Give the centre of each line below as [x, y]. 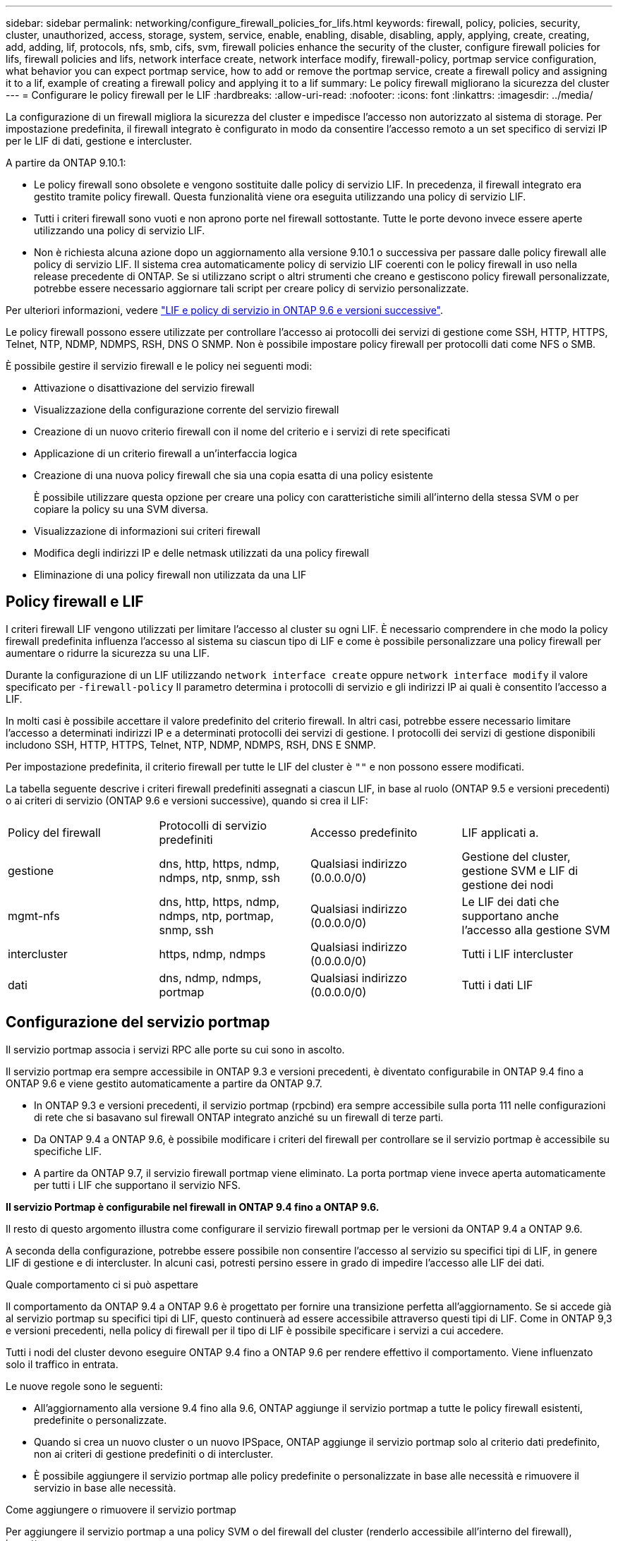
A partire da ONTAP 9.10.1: [66, 163]
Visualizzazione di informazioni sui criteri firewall [147, 531]
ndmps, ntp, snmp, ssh [219, 877]
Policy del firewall [54, 832]
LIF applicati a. [500, 832]
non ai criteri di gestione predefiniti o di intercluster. [154, 1454]
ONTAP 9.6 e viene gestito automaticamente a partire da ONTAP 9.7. [164, 1083]
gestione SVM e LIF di [520, 870]
